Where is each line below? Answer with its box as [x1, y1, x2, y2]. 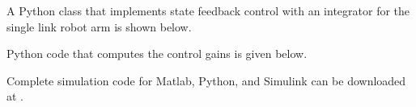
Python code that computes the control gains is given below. [6, 45, 308, 62]
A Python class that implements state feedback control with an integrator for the [6, 2, 410, 19]
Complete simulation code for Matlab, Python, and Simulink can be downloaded [6, 72, 406, 88]
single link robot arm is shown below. [6, 18, 192, 35]
